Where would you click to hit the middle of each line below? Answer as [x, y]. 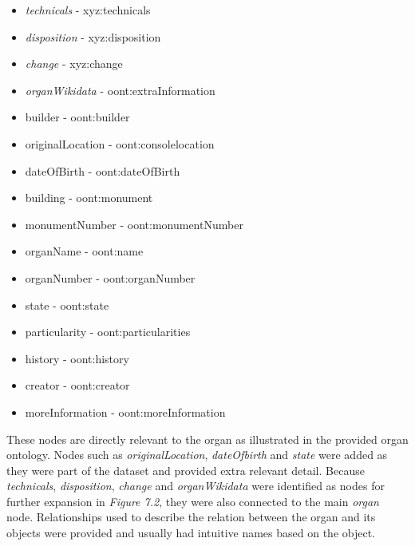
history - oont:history [77, 358]
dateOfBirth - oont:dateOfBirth [103, 170]
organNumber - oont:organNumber [110, 277]
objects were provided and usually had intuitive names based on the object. [191, 533]
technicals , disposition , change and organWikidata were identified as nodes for [196, 486]
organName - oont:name [84, 251]
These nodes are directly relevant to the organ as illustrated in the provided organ [207, 439]
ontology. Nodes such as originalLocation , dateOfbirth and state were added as [197, 455]
